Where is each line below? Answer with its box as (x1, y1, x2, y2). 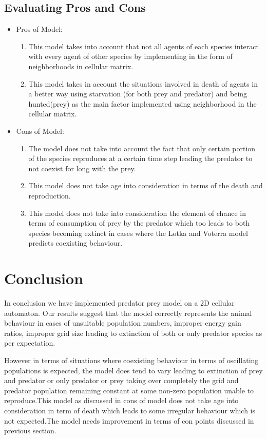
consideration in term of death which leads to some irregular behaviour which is (4, 405, 255, 415)
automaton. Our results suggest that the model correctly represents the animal (4, 307, 252, 318)
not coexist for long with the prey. (28, 163, 136, 173)
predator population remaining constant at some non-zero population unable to (4, 385, 254, 395)
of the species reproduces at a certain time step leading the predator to (28, 153, 253, 164)
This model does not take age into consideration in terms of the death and (28, 180, 263, 191)
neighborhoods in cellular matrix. (28, 61, 133, 71)
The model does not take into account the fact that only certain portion (28, 143, 256, 153)
